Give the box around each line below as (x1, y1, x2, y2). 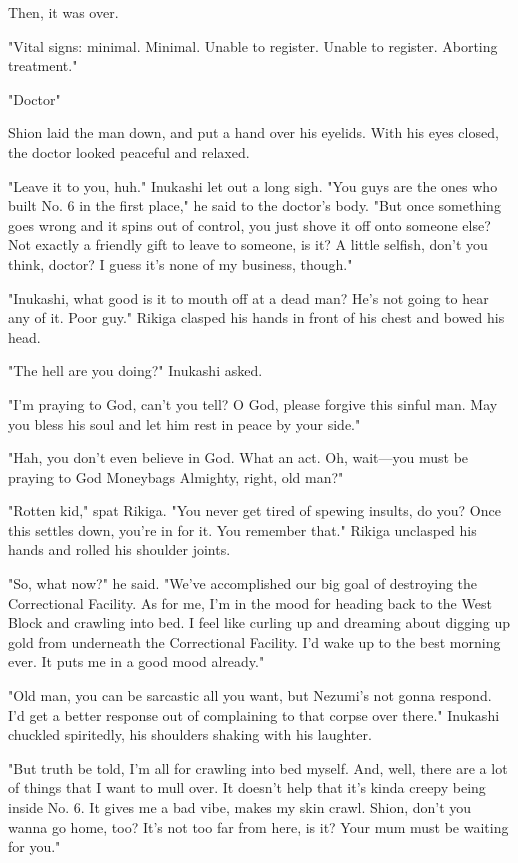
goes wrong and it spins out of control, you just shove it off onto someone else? (8, 214, 491, 235)
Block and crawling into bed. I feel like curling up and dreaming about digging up (8, 612, 511, 633)
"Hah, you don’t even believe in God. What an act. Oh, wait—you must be (8, 447, 469, 468)
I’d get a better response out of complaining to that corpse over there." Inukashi (8, 704, 500, 725)
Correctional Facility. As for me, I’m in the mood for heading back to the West (8, 592, 492, 613)
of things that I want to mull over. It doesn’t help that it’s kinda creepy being (8, 777, 486, 798)
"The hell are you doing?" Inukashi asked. (8, 360, 263, 381)
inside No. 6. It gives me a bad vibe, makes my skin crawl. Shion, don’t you (8, 797, 472, 817)
